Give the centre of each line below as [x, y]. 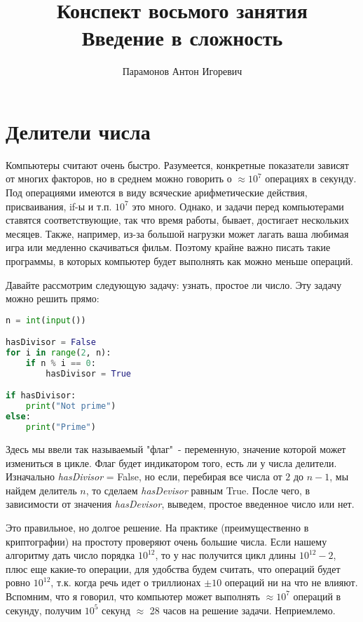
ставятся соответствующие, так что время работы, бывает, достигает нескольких [178, 220]
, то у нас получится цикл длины [226, 555]
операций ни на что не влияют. [291, 582]
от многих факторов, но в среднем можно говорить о [119, 178]
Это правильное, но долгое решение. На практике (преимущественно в [157, 527]
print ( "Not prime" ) [71, 406]
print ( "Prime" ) [61, 427]
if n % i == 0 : [61, 364]
